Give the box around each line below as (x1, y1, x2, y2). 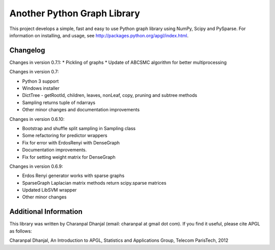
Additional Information (9, 207, 82, 216)
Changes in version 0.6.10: (9, 116, 65, 122)
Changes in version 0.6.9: (9, 163, 63, 169)
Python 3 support (22, 78, 59, 84)
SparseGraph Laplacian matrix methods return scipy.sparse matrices (22, 180, 167, 186)
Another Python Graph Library (9, 8, 140, 19)
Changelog (9, 46, 45, 55)
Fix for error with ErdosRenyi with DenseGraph (22, 139, 120, 145)
